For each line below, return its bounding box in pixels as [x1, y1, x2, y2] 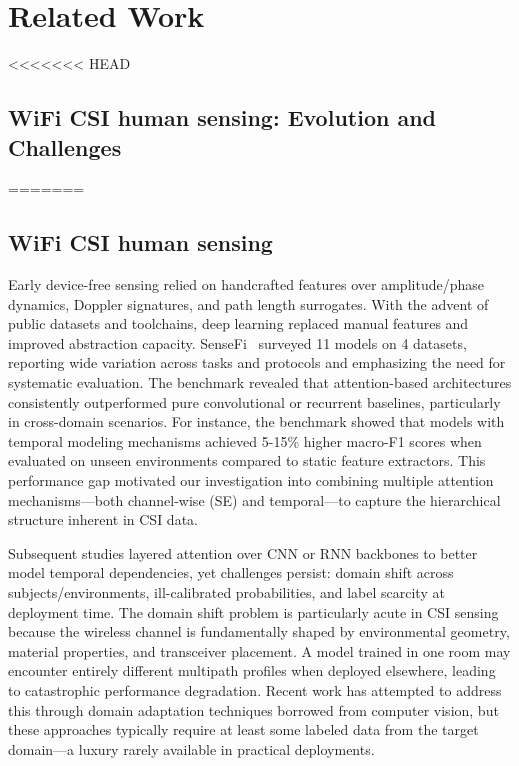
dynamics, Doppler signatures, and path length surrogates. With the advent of [8, 293, 489, 314]
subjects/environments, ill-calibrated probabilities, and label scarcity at [8, 582, 445, 603]
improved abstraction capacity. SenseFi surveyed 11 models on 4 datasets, [8, 332, 467, 353]
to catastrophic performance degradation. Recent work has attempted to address [8, 679, 502, 700]
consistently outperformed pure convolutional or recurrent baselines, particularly [8, 391, 501, 412]
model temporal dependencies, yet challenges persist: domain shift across [8, 562, 454, 583]
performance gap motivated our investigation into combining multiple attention [8, 470, 494, 491]
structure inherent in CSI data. [8, 509, 198, 530]
